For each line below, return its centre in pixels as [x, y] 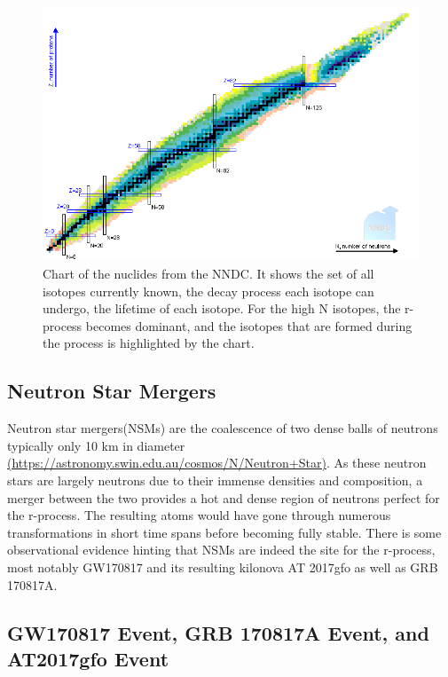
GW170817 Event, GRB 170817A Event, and [218, 632]
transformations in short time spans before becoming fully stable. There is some [224, 532]
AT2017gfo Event [88, 658]
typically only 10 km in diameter [96, 445]
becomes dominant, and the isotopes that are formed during [249, 325]
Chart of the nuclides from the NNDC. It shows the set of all [208, 274]
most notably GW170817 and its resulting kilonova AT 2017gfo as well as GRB [223, 567]
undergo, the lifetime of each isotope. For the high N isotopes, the [222, 308]
